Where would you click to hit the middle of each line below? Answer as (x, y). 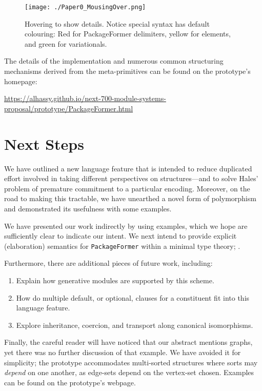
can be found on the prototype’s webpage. (70, 382)
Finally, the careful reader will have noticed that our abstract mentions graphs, (128, 342)
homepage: (21, 81)
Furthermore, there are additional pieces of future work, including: (108, 263)
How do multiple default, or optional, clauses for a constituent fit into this (133, 297)
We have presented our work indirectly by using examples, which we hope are (126, 226)
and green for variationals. (66, 43)
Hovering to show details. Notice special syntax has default (117, 23)
